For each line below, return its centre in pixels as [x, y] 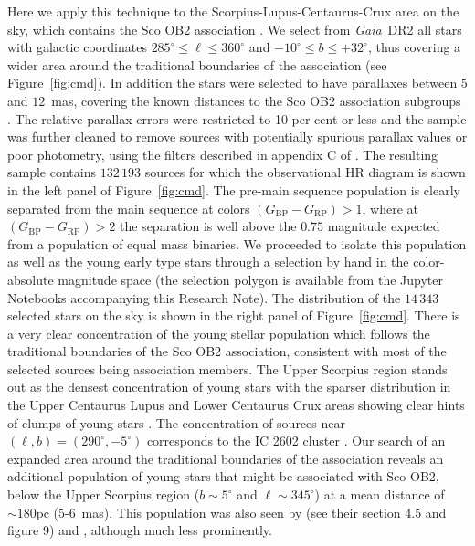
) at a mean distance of [380, 494]
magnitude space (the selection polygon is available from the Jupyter [250, 279]
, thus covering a [414, 47]
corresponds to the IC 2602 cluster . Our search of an [296, 441]
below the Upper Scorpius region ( [104, 494]
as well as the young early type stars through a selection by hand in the [208, 262]
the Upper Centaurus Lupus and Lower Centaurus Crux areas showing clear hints [236, 405]
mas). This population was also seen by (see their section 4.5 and [264, 512]
